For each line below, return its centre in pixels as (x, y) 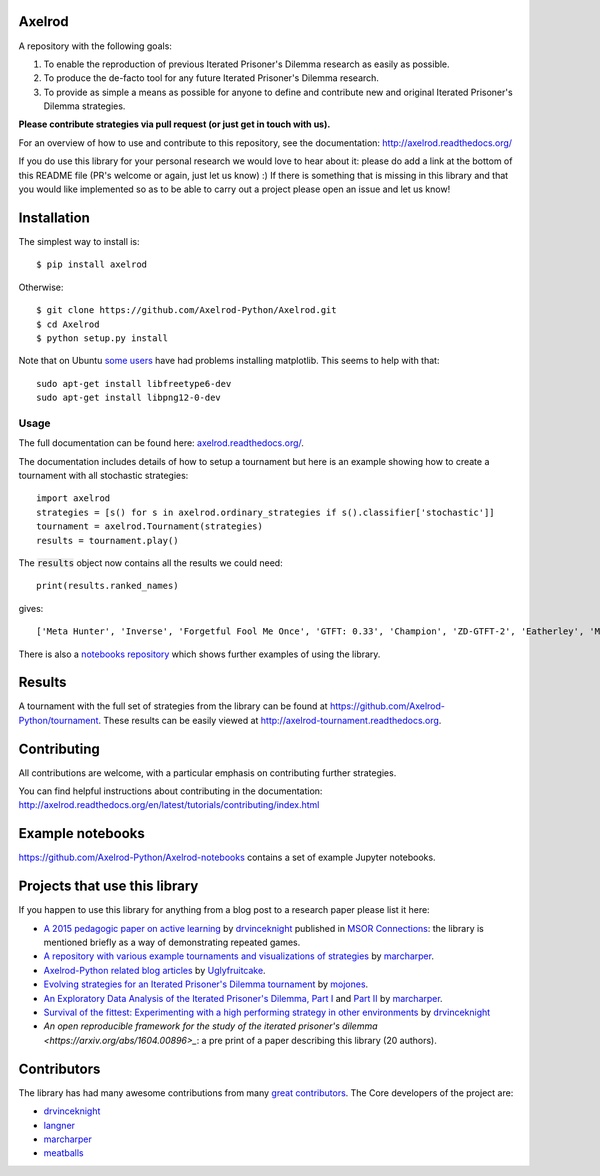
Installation (54, 217)
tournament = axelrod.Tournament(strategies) (150, 526)
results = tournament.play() (107, 540)
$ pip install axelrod (92, 264)
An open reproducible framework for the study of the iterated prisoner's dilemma (211, 1026)
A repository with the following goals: (95, 46)
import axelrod (73, 498)
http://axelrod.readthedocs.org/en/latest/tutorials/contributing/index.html (169, 805)
